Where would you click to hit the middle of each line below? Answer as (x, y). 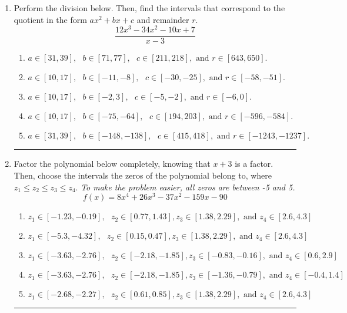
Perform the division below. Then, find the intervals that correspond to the (149, 8)
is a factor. (254, 164)
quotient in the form (50, 19)
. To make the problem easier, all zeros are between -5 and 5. (185, 187)
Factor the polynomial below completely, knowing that (112, 164)
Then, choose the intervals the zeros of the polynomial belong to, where (143, 175)
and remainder (163, 19)
